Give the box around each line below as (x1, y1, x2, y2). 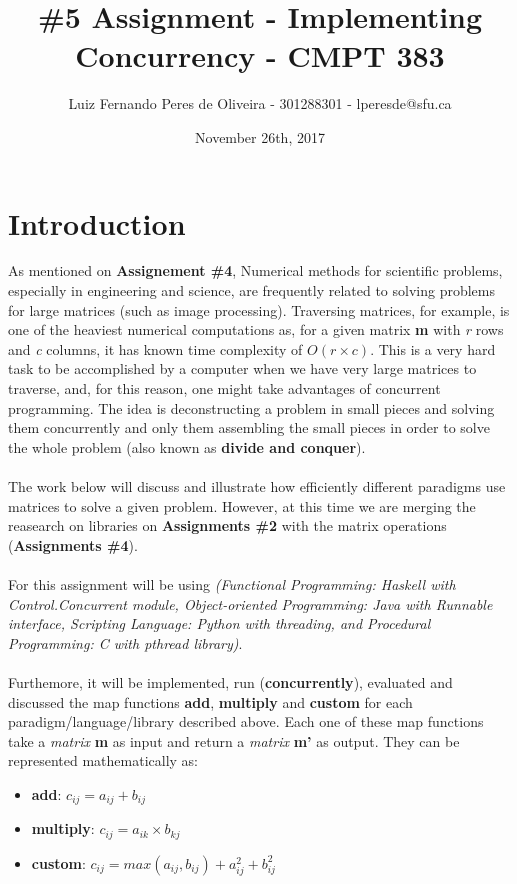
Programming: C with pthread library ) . (8, 632, 243, 653)
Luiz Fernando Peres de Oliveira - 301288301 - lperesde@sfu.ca (68, 93, 452, 114)
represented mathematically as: (8, 750, 198, 771)
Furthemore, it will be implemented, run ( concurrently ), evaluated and (8, 671, 453, 692)
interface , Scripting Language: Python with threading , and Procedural (8, 613, 431, 634)
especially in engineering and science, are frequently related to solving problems (8, 280, 496, 301)
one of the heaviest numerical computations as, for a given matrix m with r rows (8, 319, 504, 340)
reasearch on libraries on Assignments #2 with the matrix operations (8, 515, 447, 536)
